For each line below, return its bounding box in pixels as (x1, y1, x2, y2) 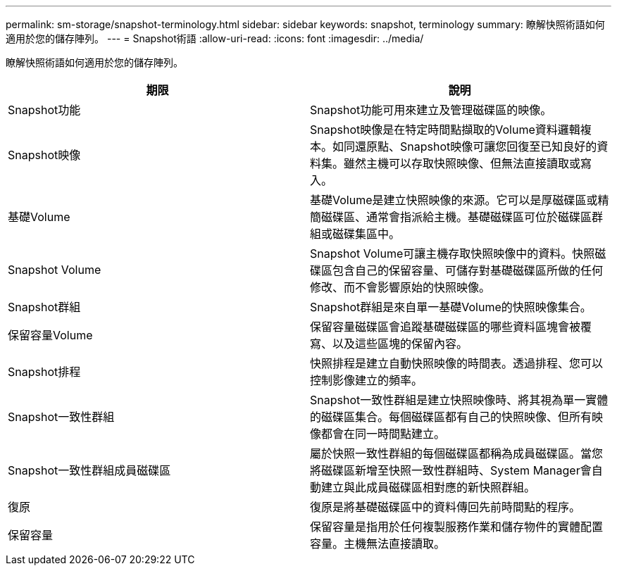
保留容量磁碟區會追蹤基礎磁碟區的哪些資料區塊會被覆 (310, 320, 592, 334)
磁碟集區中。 (332, 227, 401, 241)
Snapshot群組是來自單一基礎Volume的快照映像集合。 (310, 300, 592, 314)
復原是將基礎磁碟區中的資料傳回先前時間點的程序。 (310, 500, 581, 514)
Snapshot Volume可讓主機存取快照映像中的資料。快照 (310, 246, 595, 261)
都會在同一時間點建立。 (321, 427, 446, 441)
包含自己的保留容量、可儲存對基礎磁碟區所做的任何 (332, 263, 604, 277)
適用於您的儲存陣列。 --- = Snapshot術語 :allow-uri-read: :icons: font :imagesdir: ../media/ (6, 32, 424, 44)
